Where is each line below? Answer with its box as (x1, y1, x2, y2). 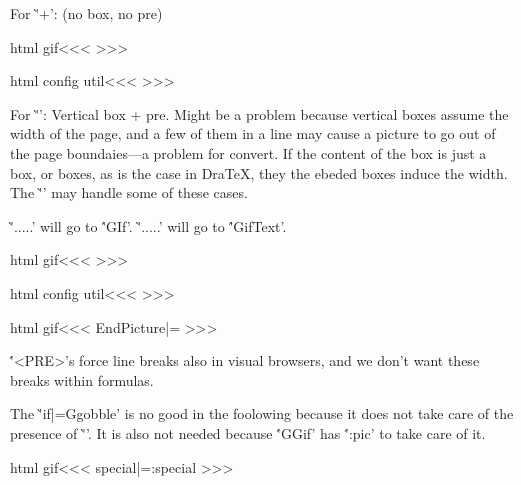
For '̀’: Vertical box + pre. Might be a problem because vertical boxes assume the (10, 103, 509, 124)
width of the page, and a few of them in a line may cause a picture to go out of (10, 123, 496, 144)
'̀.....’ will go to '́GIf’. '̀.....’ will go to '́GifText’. (10, 215, 287, 236)
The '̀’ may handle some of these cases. (10, 182, 248, 203)
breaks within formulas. (10, 369, 154, 390)
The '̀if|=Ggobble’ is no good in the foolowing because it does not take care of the (10, 403, 514, 424)
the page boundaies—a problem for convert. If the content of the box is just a (10, 142, 487, 163)
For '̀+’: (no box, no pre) (10, 3, 163, 23)
